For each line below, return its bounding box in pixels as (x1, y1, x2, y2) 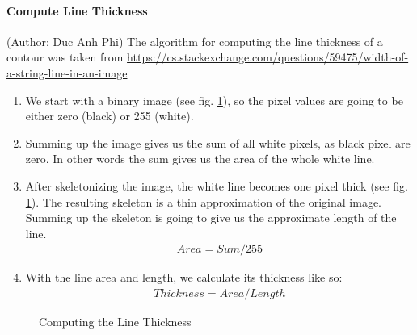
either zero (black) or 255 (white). (25, 107, 194, 124)
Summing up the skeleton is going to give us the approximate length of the (25, 209, 397, 226)
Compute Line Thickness (6, 2, 148, 19)
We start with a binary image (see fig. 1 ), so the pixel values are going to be (25, 91, 403, 108)
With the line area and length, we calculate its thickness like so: (25, 269, 343, 286)
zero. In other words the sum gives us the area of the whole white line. (25, 150, 375, 167)
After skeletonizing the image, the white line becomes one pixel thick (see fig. (25, 177, 408, 194)
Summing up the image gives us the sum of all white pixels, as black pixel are (25, 134, 411, 151)
